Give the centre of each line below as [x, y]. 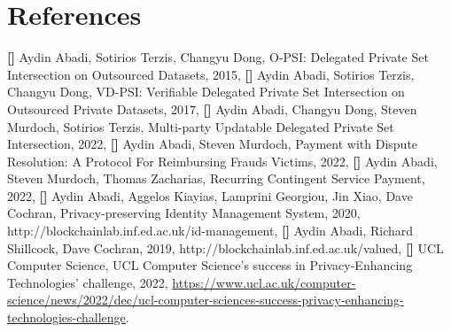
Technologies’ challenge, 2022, [88, 282]
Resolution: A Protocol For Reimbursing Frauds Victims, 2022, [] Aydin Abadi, [222, 161]
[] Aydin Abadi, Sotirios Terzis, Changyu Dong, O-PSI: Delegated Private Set [218, 57]
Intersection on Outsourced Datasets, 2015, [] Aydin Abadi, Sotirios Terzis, [211, 74]
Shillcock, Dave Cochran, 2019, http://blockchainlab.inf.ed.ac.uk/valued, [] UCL [225, 247]
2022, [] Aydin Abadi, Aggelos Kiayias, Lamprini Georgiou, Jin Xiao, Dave [210, 195]
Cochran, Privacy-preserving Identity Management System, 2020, [184, 213]
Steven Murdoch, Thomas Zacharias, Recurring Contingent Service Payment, [216, 178]
